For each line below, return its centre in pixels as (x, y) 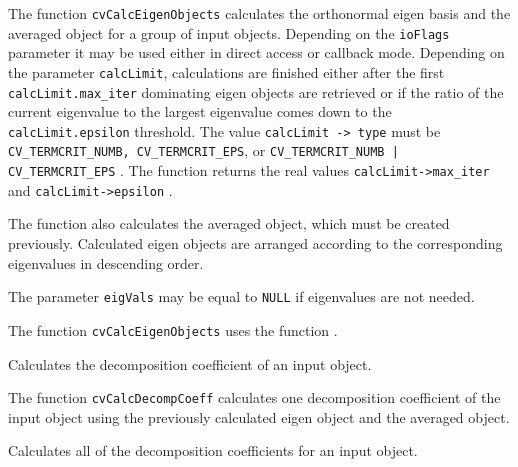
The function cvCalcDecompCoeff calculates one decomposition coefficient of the (254, 397)
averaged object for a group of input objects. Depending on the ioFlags (229, 32)
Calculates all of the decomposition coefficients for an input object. (213, 450)
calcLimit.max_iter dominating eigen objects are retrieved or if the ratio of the (256, 91)
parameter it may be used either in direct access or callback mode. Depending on (256, 52)
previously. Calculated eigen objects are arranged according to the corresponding (255, 243)
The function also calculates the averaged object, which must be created (229, 223)
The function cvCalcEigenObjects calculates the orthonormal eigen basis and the (259, 13)
